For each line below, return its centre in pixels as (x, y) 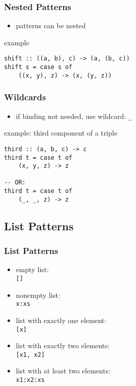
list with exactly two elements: (63, 345)
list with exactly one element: (61, 320)
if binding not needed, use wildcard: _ (74, 116)
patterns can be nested (51, 25)
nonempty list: (38, 295)
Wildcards (25, 97)
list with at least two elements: (63, 371)
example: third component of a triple (61, 133)
